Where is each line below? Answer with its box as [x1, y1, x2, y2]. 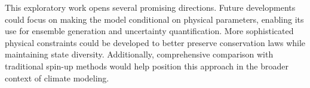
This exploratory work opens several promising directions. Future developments [5, 1, 296, 13]
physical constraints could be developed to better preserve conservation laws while [5, 36, 306, 48]
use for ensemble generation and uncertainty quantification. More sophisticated [5, 25, 294, 37]
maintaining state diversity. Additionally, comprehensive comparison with [5, 48, 274, 60]
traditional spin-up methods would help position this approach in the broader [5, 59, 288, 72]
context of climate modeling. [5, 71, 109, 84]
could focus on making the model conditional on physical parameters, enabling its [5, 13, 304, 25]
